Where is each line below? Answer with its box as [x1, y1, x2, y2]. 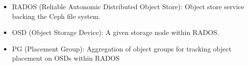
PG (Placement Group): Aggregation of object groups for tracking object [12, 43, 232, 53]
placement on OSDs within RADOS [12, 53, 120, 63]
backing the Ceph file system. [12, 11, 100, 21]
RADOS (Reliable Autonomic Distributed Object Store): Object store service [12, 1, 245, 11]
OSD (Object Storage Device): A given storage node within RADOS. [12, 27, 219, 37]
